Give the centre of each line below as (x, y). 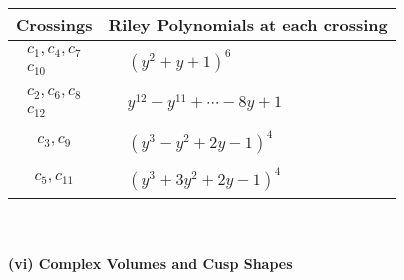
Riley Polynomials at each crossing (248, 24)
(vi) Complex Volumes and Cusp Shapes (150, 263)
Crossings (54, 24)
